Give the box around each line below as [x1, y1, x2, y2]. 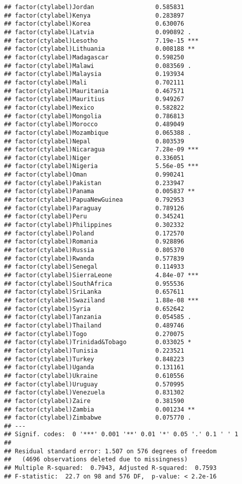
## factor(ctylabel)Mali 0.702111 [4, 78, 184, 86]
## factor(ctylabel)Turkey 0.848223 [4, 355, 184, 363]
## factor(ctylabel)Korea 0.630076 [4, 20, 184, 28]
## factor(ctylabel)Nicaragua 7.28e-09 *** [4, 146, 199, 153]
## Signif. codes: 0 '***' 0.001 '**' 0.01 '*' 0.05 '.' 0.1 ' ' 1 [4, 431, 238, 438]
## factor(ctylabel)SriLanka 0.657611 [4, 288, 184, 296]
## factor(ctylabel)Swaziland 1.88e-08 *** [4, 296, 199, 304]
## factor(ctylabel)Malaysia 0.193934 [4, 70, 184, 78]
